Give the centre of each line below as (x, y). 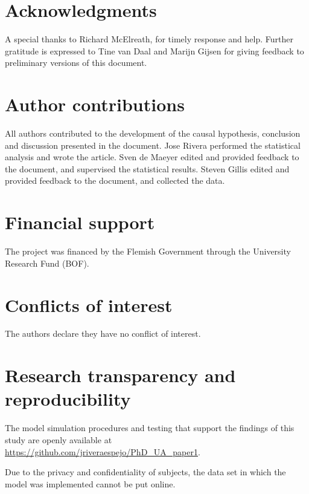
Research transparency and (120, 375)
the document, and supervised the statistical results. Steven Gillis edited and (147, 168)
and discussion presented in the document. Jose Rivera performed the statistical (153, 145)
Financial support (80, 222)
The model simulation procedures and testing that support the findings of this (150, 428)
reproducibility (68, 399)
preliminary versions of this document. (76, 63)
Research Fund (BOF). (47, 263)
